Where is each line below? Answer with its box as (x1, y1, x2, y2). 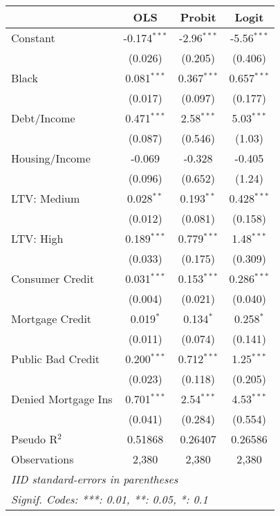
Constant (11, 30, 55, 46)
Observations (11, 451, 74, 467)
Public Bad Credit (11, 351, 100, 367)
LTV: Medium (11, 190, 80, 206)
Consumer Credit (11, 270, 95, 286)
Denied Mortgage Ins (11, 391, 113, 407)
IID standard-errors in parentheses (11, 471, 178, 487)
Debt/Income (11, 110, 75, 126)
